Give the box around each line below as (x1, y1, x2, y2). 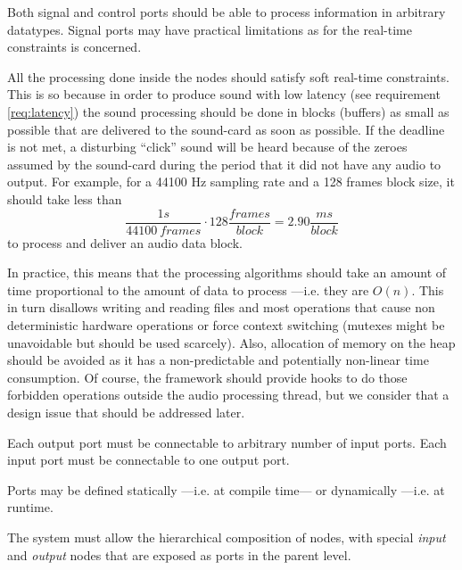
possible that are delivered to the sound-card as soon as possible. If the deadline (7, 120, 445, 138)
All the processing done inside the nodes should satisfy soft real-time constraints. (7, 67, 450, 86)
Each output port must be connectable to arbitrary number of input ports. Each (7, 433, 447, 451)
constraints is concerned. (7, 37, 142, 56)
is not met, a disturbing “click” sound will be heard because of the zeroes (7, 137, 408, 156)
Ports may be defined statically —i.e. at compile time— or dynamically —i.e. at (7, 480, 445, 499)
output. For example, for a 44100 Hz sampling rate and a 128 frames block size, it (7, 172, 455, 191)
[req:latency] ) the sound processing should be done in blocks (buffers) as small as (7, 102, 450, 120)
